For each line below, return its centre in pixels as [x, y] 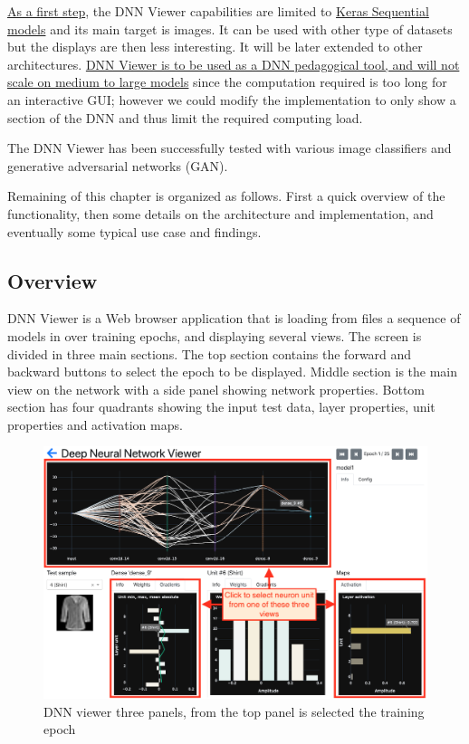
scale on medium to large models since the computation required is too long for [227, 82]
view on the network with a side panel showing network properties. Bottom [216, 389]
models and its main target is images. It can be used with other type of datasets [230, 29]
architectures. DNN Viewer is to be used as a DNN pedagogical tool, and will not [234, 64]
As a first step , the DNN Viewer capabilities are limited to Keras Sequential [218, 11]
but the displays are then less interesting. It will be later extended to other [215, 47]
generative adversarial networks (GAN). [118, 165]
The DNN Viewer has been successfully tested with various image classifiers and [230, 148]
